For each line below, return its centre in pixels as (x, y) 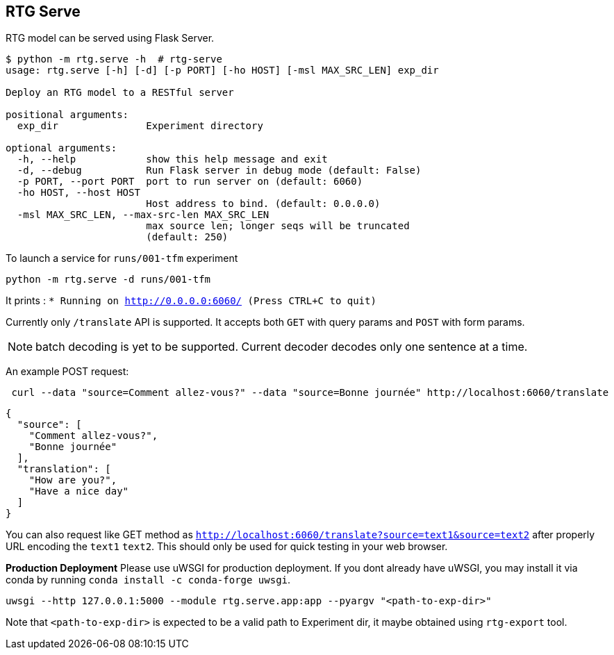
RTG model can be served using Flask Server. (110, 38)
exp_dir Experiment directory (140, 126)
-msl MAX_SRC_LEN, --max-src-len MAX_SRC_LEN (143, 215)
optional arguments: (61, 148)
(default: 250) (187, 237)
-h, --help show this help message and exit (172, 159)
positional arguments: (67, 115)
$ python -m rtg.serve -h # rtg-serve (114, 59)
